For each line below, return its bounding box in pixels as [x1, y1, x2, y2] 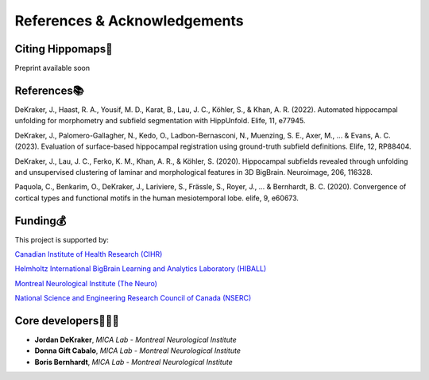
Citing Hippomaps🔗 [14, 42, 113, 56]
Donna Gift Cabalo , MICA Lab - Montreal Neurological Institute [34, 346, 242, 355]
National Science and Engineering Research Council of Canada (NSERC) [14, 293, 252, 303]
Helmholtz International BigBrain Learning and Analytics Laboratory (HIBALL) [14, 264, 267, 273]
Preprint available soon [14, 64, 91, 73]
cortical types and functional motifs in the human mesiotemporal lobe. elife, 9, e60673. [14, 193, 300, 203]
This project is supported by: [14, 235, 109, 244]
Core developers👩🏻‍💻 [14, 314, 119, 328]
